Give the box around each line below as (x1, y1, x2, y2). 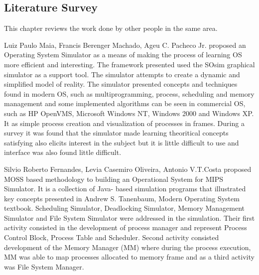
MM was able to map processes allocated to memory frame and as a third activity (4, 252, 255, 262)
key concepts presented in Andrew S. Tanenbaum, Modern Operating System (4, 193, 240, 203)
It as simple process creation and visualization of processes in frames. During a (4, 118, 245, 128)
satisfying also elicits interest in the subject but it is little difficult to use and (4, 137, 239, 147)
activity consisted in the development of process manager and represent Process (4, 222, 247, 233)
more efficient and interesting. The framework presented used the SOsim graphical (4, 59, 255, 69)
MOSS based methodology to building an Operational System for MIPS (4, 173, 223, 184)
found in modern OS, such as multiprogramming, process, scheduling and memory (4, 88, 255, 99)
